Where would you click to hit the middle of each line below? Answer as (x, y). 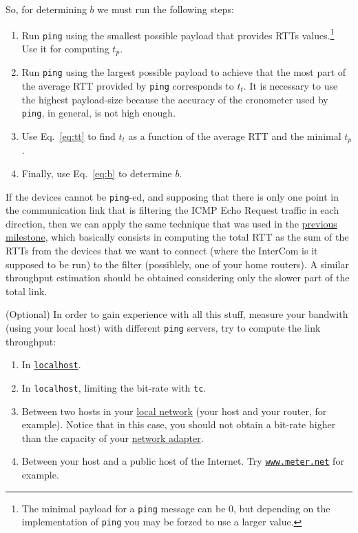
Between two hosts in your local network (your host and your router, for (174, 411)
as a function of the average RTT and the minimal (235, 135)
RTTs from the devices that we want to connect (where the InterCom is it (162, 250)
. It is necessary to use (291, 86)
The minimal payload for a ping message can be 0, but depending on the (176, 508)
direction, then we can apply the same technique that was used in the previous (171, 223)
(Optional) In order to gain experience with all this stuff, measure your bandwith (177, 314)
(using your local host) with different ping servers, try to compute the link (163, 327)
